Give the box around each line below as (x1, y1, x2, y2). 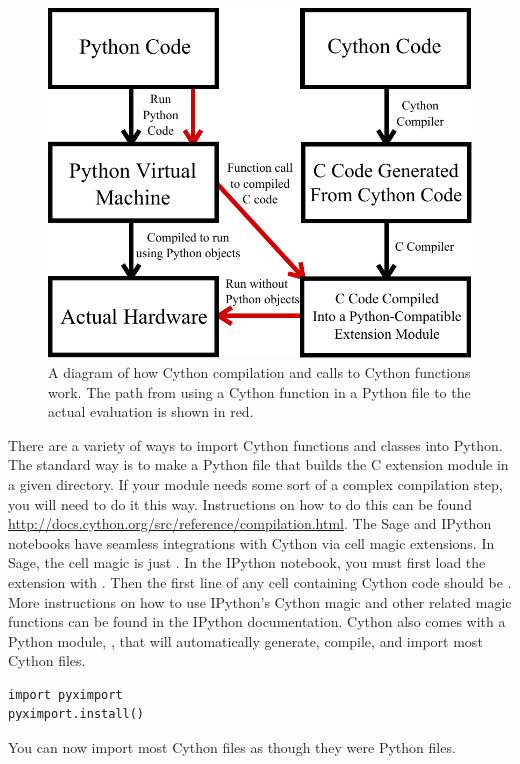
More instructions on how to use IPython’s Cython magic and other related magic (8, 591, 512, 612)
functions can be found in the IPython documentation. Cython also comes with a (8, 611, 506, 632)
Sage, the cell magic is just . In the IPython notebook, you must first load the (8, 552, 486, 573)
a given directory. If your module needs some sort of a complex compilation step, (8, 473, 503, 494)
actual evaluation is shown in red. (48, 401, 254, 422)
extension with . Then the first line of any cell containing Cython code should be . (8, 571, 512, 592)
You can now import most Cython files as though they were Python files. (8, 737, 456, 758)
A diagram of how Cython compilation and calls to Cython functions (48, 361, 471, 382)
